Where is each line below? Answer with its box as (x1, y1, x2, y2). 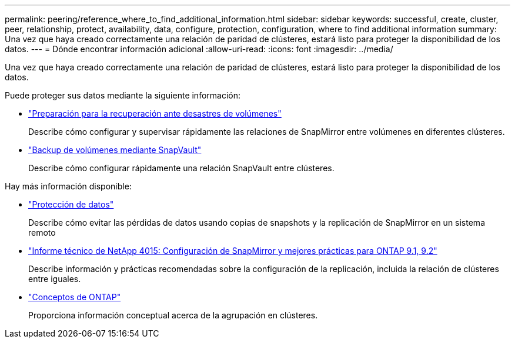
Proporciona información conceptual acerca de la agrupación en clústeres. (28, 310, 318, 320)
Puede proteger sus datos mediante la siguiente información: (5, 90, 241, 100)
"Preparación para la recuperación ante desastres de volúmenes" (28, 108, 282, 118)
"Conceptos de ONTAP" (28, 292, 121, 302)
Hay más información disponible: (5, 181, 132, 191)
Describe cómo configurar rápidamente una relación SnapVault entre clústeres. (28, 163, 335, 173)
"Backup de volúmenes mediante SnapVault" (28, 145, 202, 155)
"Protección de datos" (28, 199, 114, 209)
